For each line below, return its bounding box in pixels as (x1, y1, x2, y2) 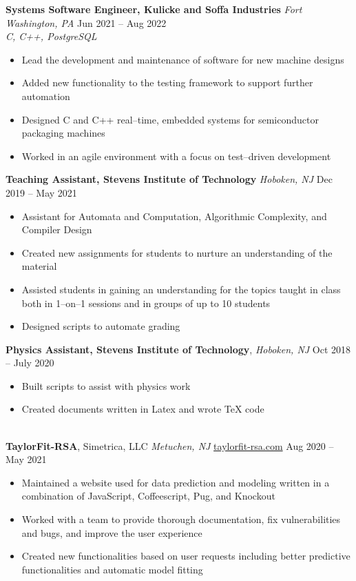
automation (21, 88, 70, 103)
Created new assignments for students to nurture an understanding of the (21, 245, 333, 259)
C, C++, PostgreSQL (6, 29, 97, 43)
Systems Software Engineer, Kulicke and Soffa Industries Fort (6, 2, 302, 16)
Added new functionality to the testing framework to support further (21, 75, 313, 90)
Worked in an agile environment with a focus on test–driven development (21, 148, 331, 163)
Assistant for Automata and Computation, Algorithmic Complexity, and (21, 208, 327, 223)
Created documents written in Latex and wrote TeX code (21, 402, 264, 416)
